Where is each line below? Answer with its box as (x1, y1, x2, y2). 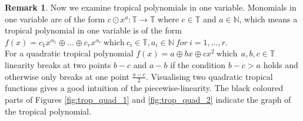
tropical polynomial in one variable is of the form (5, 24, 182, 36)
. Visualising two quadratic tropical (145, 70, 273, 82)
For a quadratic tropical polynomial (5, 47, 134, 59)
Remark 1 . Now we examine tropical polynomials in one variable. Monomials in (5, 1, 297, 13)
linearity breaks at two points (5, 58, 111, 70)
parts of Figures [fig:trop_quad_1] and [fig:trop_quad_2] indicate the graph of (5, 93, 291, 105)
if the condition (170, 58, 226, 70)
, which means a (239, 12, 298, 25)
